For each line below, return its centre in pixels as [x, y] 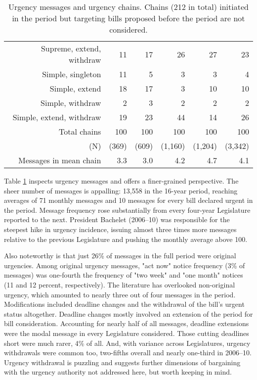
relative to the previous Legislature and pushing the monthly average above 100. [126, 239]
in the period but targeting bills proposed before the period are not [128, 18]
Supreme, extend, [71, 48]
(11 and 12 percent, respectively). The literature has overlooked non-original [120, 284]
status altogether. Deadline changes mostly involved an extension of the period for [128, 313]
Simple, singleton [72, 74]
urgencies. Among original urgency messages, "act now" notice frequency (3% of [125, 265]
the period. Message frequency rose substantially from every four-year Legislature [127, 210]
